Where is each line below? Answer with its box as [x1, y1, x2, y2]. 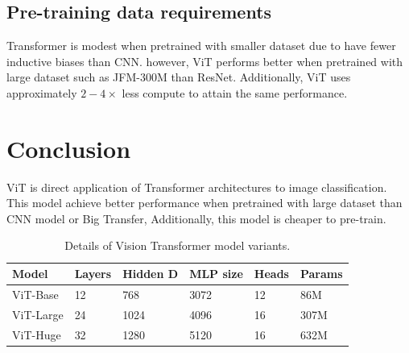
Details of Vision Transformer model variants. [64, 237, 291, 254]
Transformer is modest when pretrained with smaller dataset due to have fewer [6, 37, 396, 54]
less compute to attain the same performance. [122, 84, 348, 101]
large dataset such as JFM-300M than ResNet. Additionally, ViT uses [6, 69, 351, 85]
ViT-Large [12, 305, 64, 322]
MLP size [189, 265, 243, 282]
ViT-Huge [12, 326, 61, 343]
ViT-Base [12, 285, 59, 302]
